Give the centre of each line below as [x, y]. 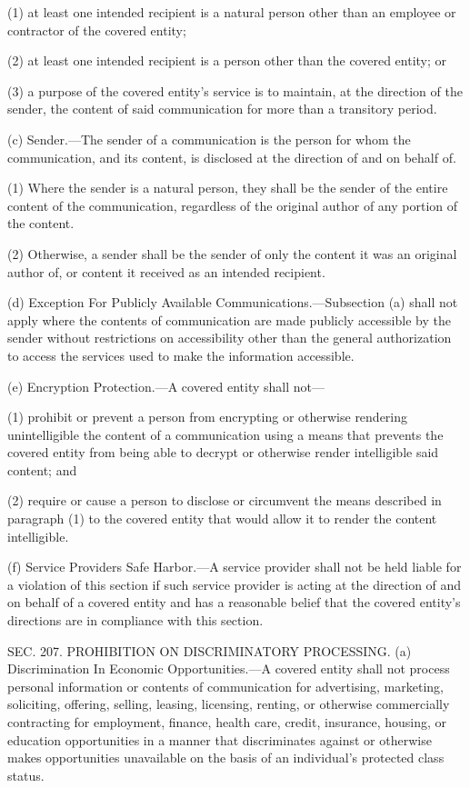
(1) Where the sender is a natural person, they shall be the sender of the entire [228, 188]
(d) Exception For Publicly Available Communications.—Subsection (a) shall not [233, 302]
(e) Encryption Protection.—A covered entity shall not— [166, 386]
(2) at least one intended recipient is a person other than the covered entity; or [227, 60]
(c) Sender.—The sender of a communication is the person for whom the [209, 139]
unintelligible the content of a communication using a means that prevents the [225, 434]
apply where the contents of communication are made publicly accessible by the [229, 319]
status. [26, 775]
